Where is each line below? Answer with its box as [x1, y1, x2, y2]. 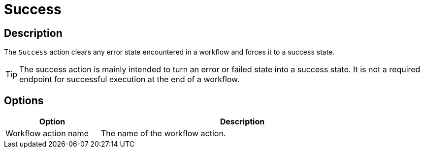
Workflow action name [5, 128, 89, 139]
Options [4, 94, 44, 107]
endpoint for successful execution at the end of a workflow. [19, 74, 240, 85]
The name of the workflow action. [101, 128, 226, 139]
